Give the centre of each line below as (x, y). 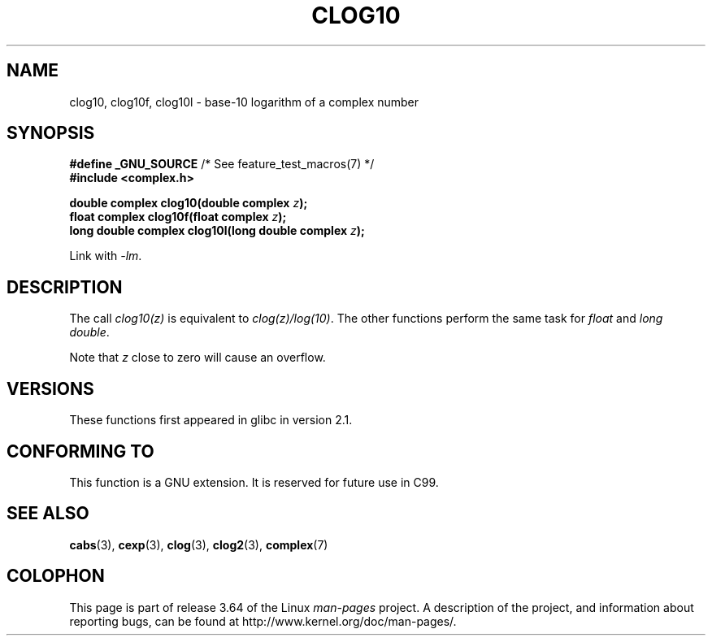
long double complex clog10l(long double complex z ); (217, 231)
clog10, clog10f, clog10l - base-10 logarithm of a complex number (244, 102)
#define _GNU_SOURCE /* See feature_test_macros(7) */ (222, 164)
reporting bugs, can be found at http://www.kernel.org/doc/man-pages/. (263, 621)
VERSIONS (50, 388)
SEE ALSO (48, 514)
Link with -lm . (106, 256)
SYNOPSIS (51, 133)
